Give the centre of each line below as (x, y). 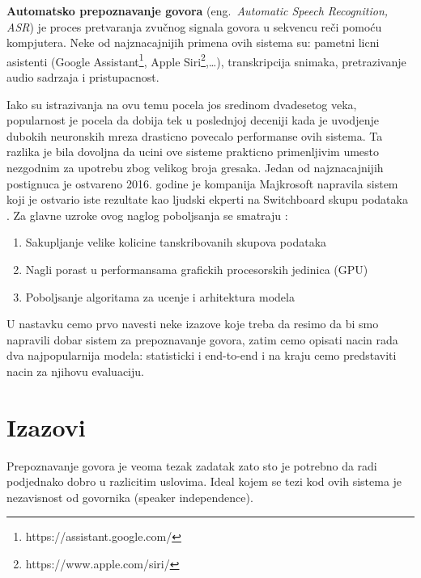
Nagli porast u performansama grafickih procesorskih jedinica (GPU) (197, 269)
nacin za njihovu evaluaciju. (75, 371)
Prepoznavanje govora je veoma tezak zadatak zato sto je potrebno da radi (192, 465)
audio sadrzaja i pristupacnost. (83, 77)
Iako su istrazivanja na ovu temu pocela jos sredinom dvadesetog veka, (182, 104)
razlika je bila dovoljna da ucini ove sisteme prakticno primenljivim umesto (193, 152)
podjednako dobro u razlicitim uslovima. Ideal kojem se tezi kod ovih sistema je (204, 481)
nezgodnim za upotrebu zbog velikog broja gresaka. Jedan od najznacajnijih (195, 167)
